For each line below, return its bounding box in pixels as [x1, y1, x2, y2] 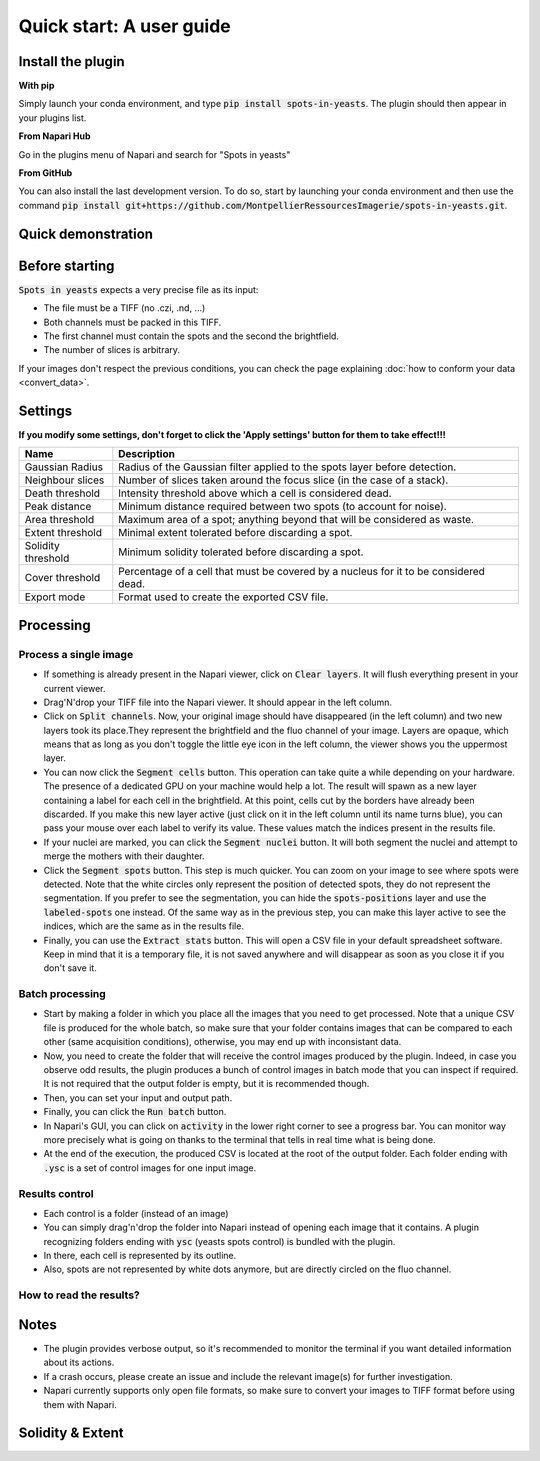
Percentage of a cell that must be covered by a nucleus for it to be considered [118, 565, 485, 579]
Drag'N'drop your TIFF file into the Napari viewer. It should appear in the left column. [43, 696, 392, 708]
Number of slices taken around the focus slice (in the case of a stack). [118, 473, 449, 487]
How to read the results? [18, 1288, 140, 1302]
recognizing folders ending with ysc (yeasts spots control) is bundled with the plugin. [43, 1235, 396, 1247]
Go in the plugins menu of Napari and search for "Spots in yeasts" [18, 148, 291, 160]
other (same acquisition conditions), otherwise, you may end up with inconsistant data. [43, 1036, 402, 1048]
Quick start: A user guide [18, 15, 232, 37]
